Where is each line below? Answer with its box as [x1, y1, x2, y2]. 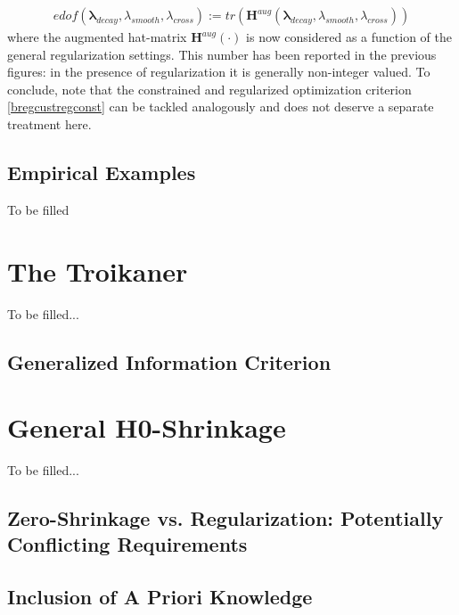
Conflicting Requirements [7, 530, 248, 558]
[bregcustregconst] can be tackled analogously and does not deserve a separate [7, 97, 434, 116]
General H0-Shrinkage [7, 409, 286, 446]
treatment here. [7, 115, 92, 133]
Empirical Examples [7, 158, 196, 185]
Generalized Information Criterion [7, 348, 332, 375]
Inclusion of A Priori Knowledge [7, 583, 313, 611]
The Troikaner [7, 252, 188, 289]
